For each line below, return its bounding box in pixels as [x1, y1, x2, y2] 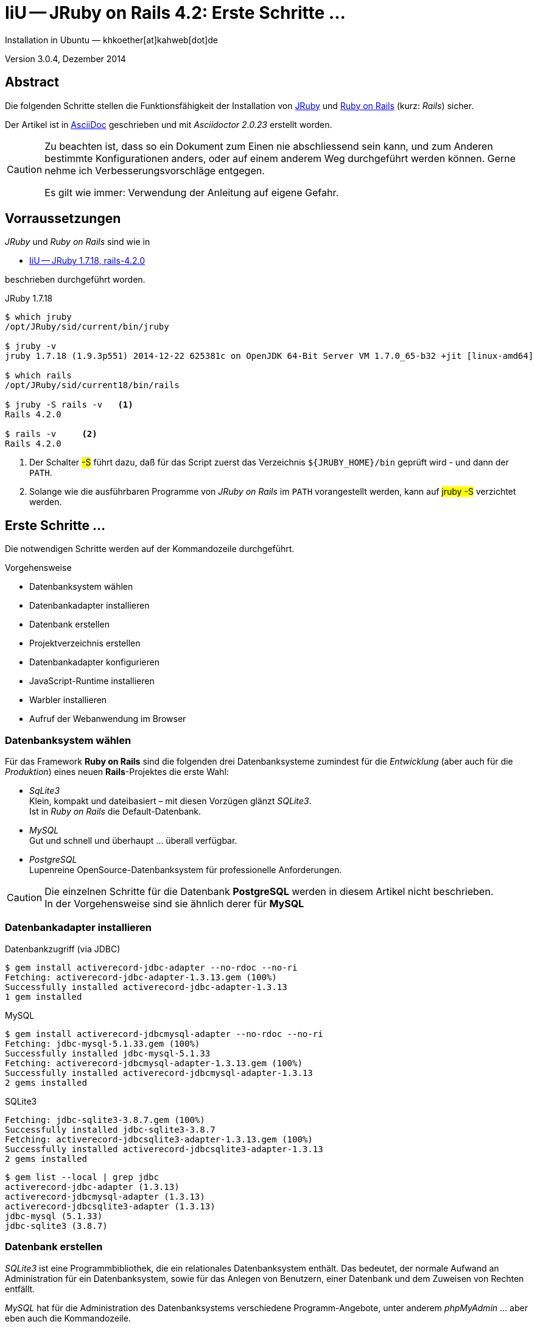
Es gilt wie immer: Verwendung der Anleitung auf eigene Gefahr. [44, 186, 339, 199]
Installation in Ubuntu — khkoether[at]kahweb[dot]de [5, 34, 218, 45]
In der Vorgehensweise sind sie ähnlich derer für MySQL [44, 897, 304, 910]
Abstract [5, 74, 59, 90]
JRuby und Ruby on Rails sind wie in [5, 236, 150, 247]
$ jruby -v [5, 341, 57, 352]
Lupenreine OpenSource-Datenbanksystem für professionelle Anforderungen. [29, 865, 342, 876]
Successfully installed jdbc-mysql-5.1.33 [5, 1048, 211, 1058]
